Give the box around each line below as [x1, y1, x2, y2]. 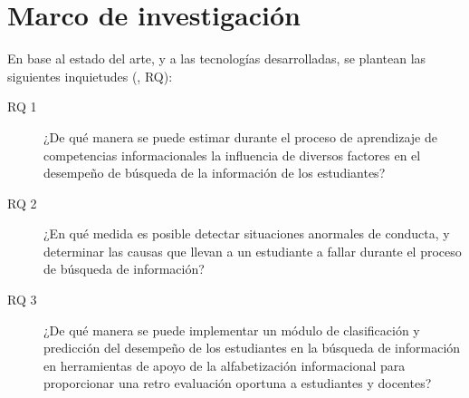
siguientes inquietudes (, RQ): [7, 66, 173, 85]
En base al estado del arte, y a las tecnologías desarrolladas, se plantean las [7, 49, 426, 68]
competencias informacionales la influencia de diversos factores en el [43, 145, 421, 164]
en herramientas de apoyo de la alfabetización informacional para [43, 355, 406, 374]
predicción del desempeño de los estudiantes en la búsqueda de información [43, 338, 461, 357]
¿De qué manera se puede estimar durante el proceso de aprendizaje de [43, 127, 437, 146]
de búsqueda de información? [43, 259, 205, 278]
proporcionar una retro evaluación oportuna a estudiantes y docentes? [43, 374, 432, 393]
